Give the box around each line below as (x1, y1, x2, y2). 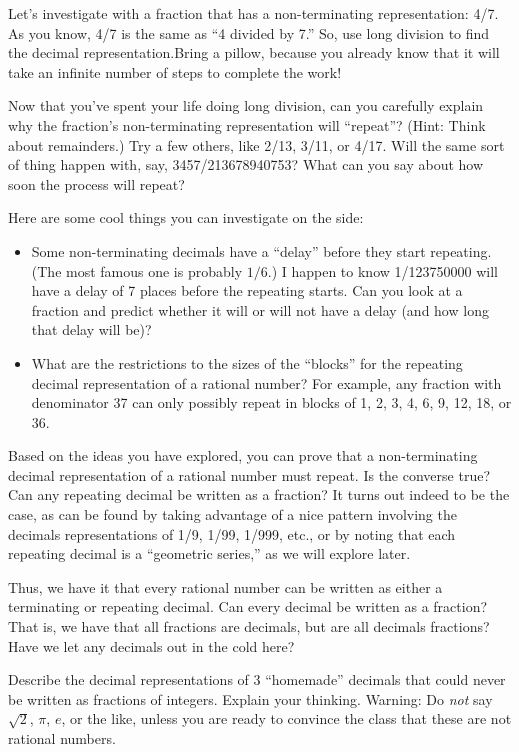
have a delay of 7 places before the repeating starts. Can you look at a (31, 280, 463, 301)
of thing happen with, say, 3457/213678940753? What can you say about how (8, 154, 484, 175)
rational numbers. (8, 728, 116, 748)
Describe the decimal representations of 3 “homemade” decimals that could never (8, 669, 506, 690)
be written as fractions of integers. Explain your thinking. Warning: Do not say (8, 688, 493, 709)
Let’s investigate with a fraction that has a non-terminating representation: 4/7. (8, 3, 499, 23)
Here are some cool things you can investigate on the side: (8, 207, 364, 228)
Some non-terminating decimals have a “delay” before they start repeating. (31, 240, 492, 261)
